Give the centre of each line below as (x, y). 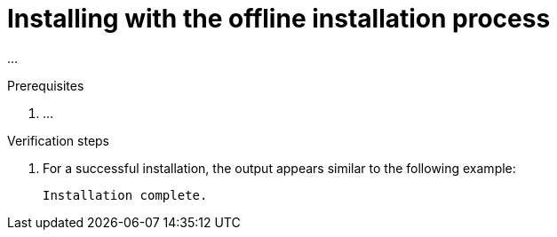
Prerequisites (46, 85)
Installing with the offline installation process (279, 19)
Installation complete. (125, 195)
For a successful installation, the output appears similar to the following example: (279, 168)
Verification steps (59, 140)
